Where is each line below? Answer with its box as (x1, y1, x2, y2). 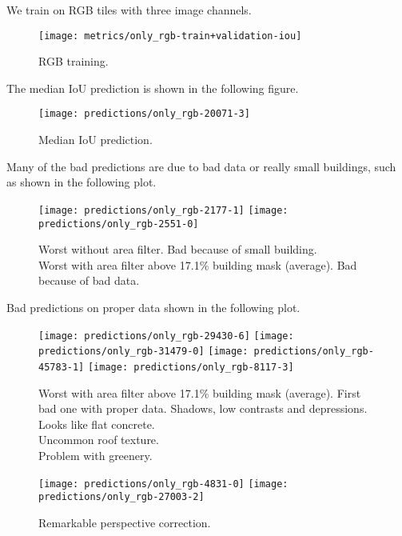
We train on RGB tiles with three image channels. (6, 2, 252, 18)
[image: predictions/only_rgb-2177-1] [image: (38, 204, 289, 216)
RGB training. (38, 53, 109, 70)
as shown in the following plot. (6, 174, 157, 190)
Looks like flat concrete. (38, 415, 155, 432)
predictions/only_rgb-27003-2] (38, 491, 205, 503)
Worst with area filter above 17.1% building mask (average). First (38, 384, 361, 401)
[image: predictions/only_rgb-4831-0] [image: (38, 478, 289, 490)
